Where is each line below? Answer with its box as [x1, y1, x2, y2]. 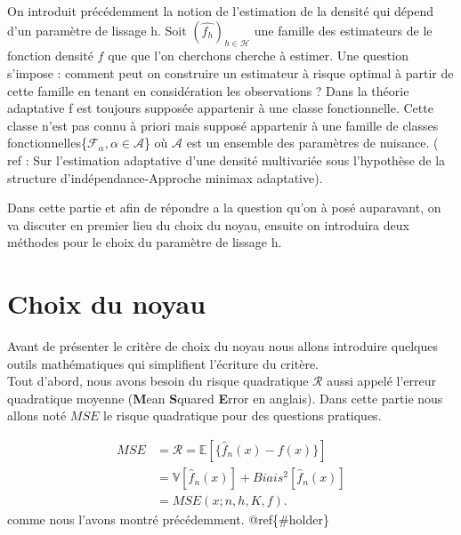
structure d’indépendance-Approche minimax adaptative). [7, 168, 323, 187]
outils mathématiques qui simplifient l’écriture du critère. [7, 354, 319, 372]
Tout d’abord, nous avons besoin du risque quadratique [7, 371, 309, 390]
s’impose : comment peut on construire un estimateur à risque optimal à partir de [7, 63, 454, 82]
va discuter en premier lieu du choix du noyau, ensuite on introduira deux [7, 215, 409, 234]
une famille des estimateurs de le [254, 20, 433, 39]
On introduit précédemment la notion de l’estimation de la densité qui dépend [7, 2, 433, 20]
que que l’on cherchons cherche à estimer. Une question [108, 46, 408, 65]
